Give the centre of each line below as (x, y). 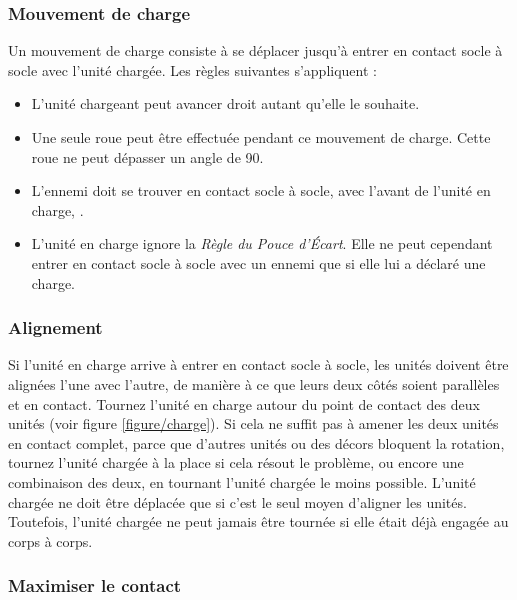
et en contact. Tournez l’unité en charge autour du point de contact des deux (244, 403)
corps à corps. (50, 540)
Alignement (55, 327)
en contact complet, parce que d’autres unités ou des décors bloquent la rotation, (256, 442)
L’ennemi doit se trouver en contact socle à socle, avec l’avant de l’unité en (261, 190)
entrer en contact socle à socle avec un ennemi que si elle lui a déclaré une (258, 262)
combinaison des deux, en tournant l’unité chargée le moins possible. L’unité (242, 481)
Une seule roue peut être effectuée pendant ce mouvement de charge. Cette (261, 137)
